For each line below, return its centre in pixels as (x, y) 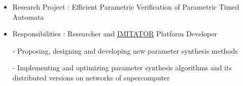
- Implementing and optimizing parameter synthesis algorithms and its (122, 68)
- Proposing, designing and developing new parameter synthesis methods (125, 50)
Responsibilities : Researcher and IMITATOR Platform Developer (115, 34)
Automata (28, 16)
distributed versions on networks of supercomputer (91, 77)
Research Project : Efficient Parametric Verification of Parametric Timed (126, 7)
